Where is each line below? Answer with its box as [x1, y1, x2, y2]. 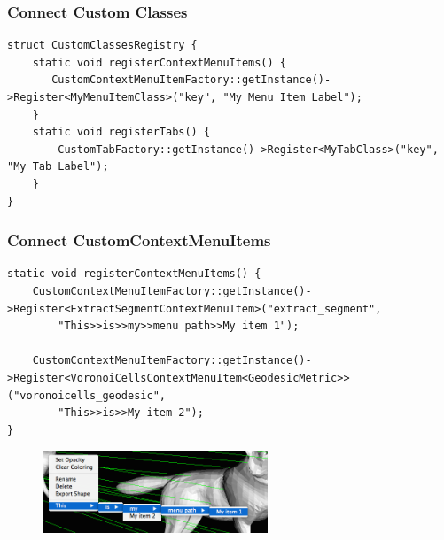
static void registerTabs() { [32, 126, 211, 139]
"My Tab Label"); [7, 160, 109, 174]
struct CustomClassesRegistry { [7, 39, 198, 52]
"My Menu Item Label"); [222, 91, 362, 104]
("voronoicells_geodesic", [7, 389, 166, 402]
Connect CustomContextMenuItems [7, 229, 271, 251]
